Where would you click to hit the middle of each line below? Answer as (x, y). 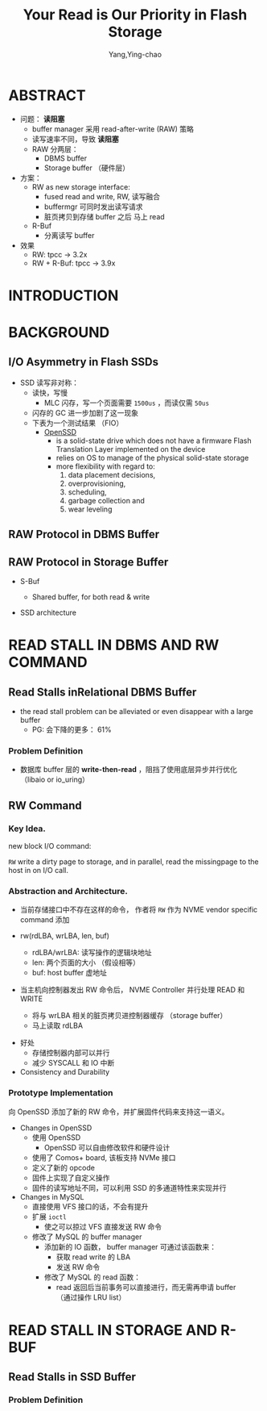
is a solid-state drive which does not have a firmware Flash (154, 440)
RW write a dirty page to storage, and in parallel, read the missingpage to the (133, 862)
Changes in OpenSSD (56, 1128)
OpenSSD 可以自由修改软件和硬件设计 (107, 1147)
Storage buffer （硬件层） (87, 168)
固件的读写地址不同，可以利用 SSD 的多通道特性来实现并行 (129, 1188)
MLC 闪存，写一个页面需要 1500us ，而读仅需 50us (127, 403)
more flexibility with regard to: (105, 466)
